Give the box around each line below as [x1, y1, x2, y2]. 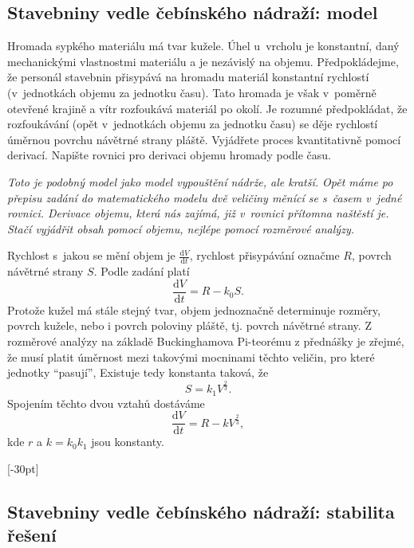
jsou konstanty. [91, 433, 164, 450]
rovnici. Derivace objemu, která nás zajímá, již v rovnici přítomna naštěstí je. [7, 205, 389, 221]
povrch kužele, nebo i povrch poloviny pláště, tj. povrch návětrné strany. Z [7, 317, 372, 334]
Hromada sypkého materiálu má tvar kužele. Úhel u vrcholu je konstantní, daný [7, 37, 400, 54]
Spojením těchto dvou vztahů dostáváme [7, 394, 205, 411]
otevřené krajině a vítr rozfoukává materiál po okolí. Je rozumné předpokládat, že [7, 100, 408, 116]
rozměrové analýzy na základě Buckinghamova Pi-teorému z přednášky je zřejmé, [7, 333, 404, 349]
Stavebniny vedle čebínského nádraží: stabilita [7, 499, 395, 523]
